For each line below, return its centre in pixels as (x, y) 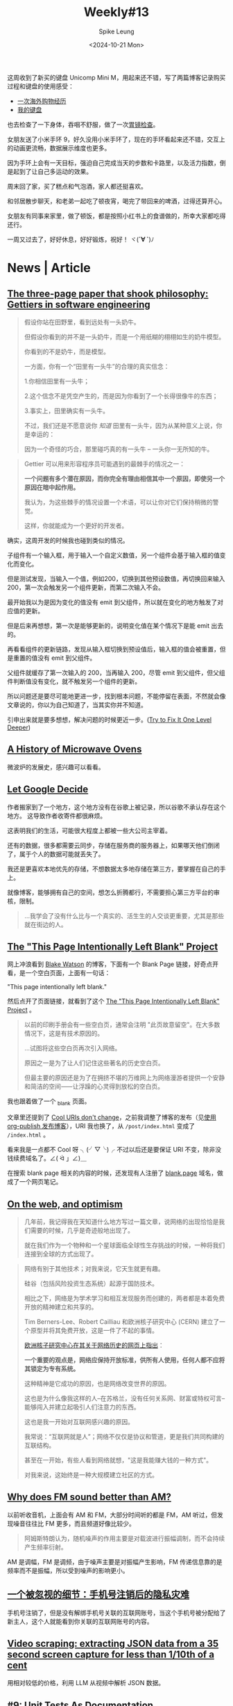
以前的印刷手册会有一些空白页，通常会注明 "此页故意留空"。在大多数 (122, 1025)
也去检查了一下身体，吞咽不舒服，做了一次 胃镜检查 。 (83, 124)
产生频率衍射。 (45, 1547)
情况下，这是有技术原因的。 (64, 1034)
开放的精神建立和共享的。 (61, 1306)
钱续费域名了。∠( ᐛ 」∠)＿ (47, 1158)
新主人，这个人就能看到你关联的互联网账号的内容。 (80, 1621)
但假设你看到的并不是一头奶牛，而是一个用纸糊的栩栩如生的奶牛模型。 (124, 337)
